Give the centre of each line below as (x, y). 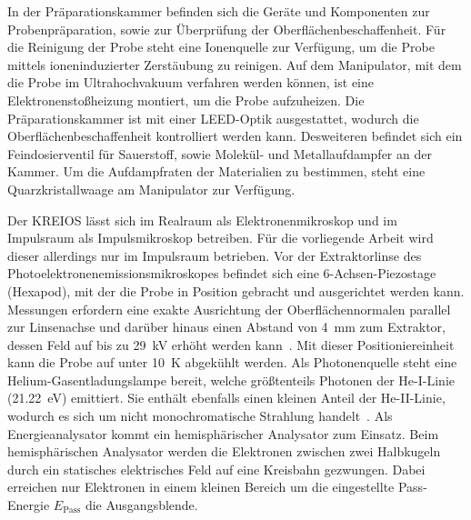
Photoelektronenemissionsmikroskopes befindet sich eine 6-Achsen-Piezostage (222, 273)
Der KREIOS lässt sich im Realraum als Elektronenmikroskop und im (202, 220)
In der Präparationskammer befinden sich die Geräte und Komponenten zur (219, 11)
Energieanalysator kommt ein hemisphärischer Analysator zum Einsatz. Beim (223, 433)
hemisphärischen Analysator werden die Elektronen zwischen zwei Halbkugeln (224, 451)
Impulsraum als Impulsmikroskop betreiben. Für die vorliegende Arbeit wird (220, 238)
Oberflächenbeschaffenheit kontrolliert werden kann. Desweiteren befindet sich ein (235, 136)
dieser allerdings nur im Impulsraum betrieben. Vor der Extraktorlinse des (215, 255)
